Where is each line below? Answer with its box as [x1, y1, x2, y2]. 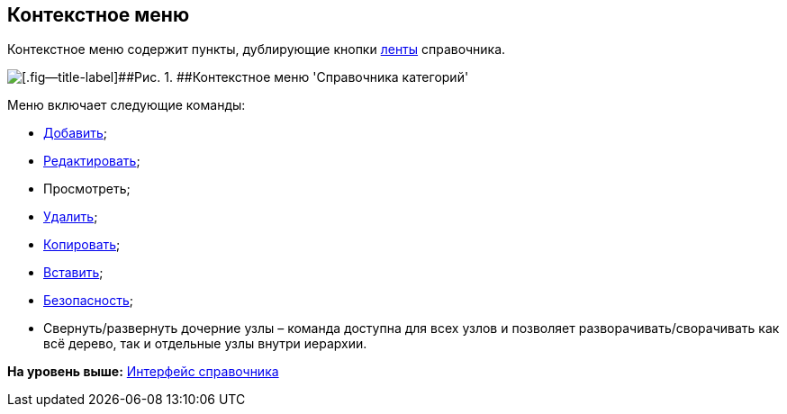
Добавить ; [43, 125, 108, 141]
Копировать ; [43, 237, 121, 253]
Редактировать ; [43, 153, 140, 169]
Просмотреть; [43, 181, 131, 197]
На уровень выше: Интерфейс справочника [7, 364, 279, 380]
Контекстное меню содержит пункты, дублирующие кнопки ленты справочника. [7, 41, 506, 58]
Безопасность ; [43, 292, 134, 309]
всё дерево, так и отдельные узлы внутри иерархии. [43, 336, 367, 352]
